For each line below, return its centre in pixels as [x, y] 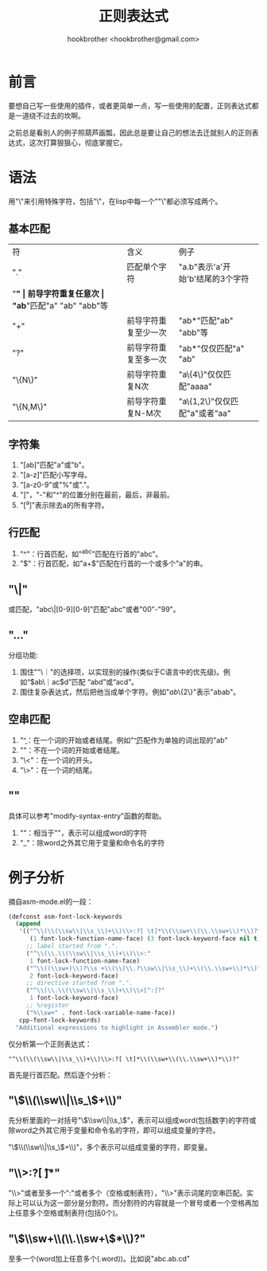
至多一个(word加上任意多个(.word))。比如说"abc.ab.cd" [99, 1259]
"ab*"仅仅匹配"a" [211, 349]
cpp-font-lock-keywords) [60, 1020]
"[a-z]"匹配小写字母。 [56, 475]
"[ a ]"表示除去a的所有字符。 [64, 504]
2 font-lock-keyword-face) [74, 976]
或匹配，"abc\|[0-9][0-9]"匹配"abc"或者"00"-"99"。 [94, 610]
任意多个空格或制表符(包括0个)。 [69, 1213]
